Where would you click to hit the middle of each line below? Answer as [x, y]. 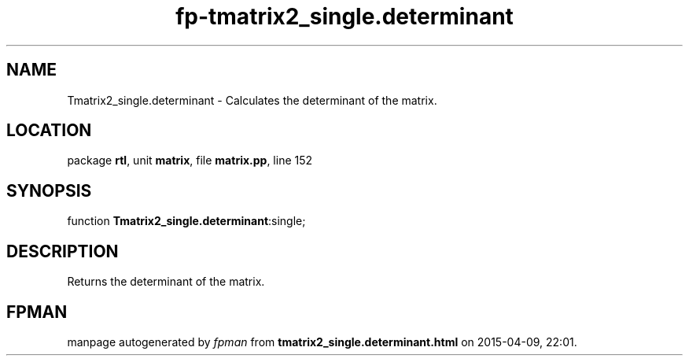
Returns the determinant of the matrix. [166, 282]
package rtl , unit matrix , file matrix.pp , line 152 [190, 161]
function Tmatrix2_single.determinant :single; [186, 221]
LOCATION [49, 131]
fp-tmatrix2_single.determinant [344, 17]
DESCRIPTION [63, 251]
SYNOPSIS [49, 190]
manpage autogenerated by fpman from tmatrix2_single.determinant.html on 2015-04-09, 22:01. [322, 342]
